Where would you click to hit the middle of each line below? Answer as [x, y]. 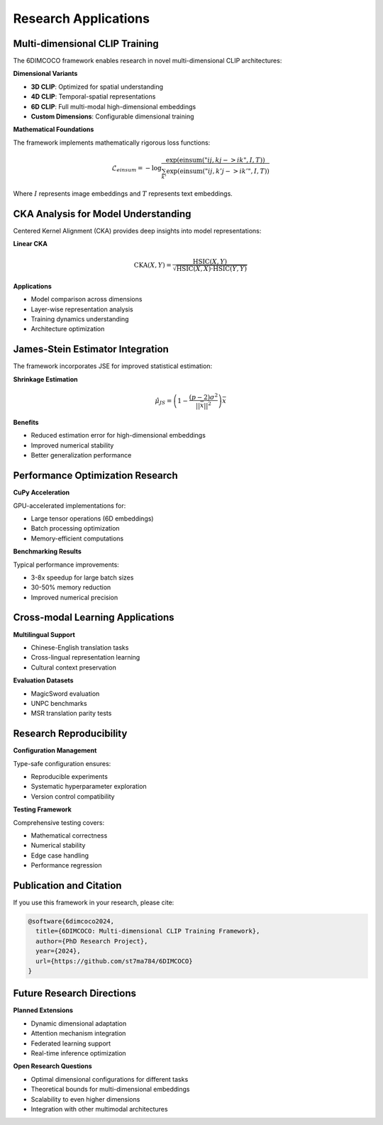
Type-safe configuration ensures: [62, 763]
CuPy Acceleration [41, 492]
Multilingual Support [44, 634]
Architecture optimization [68, 329]
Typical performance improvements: [66, 565]
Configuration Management [55, 750]
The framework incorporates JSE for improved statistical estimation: [113, 366]
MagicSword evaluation [65, 693]
